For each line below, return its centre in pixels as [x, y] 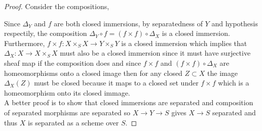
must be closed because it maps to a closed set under [116, 83]
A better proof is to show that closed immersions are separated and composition [129, 102]
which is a [234, 83]
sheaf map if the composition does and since [73, 62]
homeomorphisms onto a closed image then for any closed [93, 73]
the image [222, 73]
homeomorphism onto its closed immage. [67, 92]
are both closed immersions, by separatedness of [128, 23]
